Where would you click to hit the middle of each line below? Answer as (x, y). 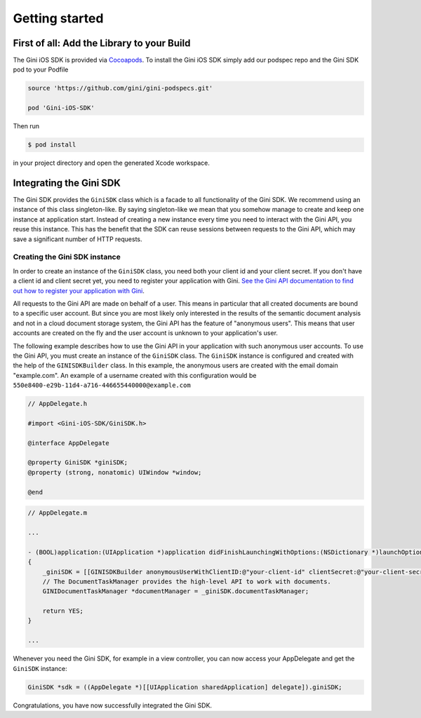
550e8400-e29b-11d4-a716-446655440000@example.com (102, 385)
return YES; (63, 611)
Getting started (58, 18)
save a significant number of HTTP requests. (78, 239)
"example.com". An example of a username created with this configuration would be (135, 375)
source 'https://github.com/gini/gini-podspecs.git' (120, 88)
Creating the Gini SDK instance (67, 257)
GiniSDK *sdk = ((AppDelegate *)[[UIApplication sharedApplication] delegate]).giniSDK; (185, 687)
